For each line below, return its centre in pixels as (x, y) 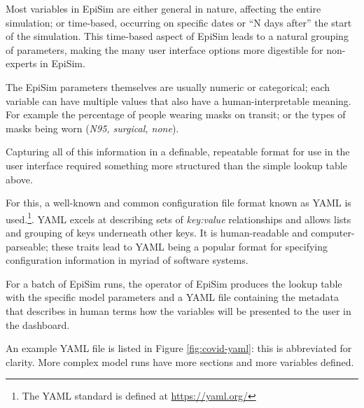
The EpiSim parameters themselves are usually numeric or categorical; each (168, 86)
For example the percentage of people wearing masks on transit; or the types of (176, 114)
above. (19, 179)
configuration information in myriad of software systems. (127, 260)
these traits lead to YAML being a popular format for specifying (190, 246)
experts (21, 63)
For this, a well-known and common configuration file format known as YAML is (178, 203)
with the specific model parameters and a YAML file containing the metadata (173, 297)
